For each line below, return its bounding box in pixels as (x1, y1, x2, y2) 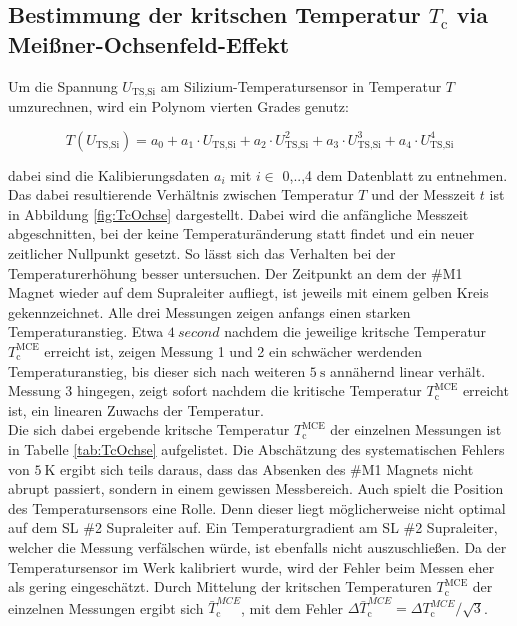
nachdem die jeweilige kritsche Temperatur (224, 321, 487, 342)
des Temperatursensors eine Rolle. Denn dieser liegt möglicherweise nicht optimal (8, 497, 506, 518)
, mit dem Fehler (240, 597, 344, 618)
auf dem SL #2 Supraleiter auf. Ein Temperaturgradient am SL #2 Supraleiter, (8, 517, 498, 538)
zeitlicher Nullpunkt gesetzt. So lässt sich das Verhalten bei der (8, 243, 396, 264)
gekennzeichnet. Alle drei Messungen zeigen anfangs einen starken (8, 301, 411, 322)
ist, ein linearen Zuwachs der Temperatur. (8, 399, 264, 420)
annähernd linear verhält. (330, 360, 486, 381)
